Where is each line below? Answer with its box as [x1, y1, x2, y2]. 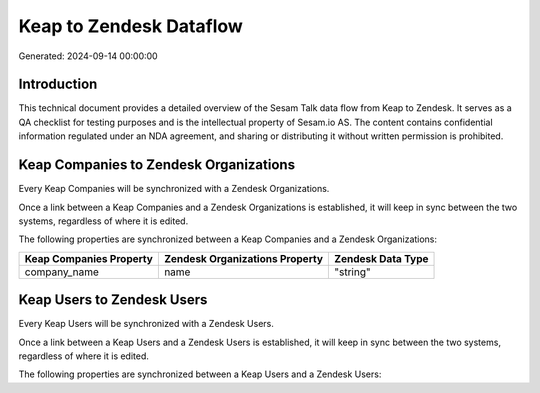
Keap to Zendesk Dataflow [18, 15, 244, 37]
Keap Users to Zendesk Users [18, 291, 208, 309]
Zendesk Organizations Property [163, 251, 324, 265]
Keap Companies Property [24, 251, 154, 265]
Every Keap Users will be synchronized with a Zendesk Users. [18, 318, 274, 330]
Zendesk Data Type [334, 251, 429, 265]
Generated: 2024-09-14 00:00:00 [18, 50, 159, 62]
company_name [24, 265, 99, 279]
